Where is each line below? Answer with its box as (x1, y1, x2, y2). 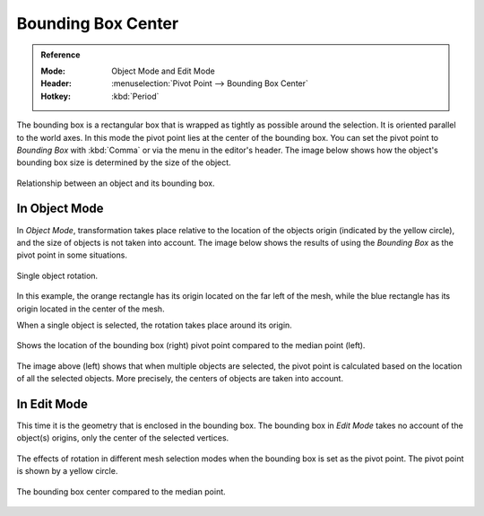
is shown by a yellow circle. (16, 466, 118, 477)
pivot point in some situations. (16, 249, 127, 260)
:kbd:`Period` (111, 91, 160, 101)
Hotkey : (40, 91, 72, 101)
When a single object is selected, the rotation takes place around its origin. (16, 319, 293, 330)
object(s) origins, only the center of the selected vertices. (16, 433, 229, 443)
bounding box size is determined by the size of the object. (16, 157, 232, 168)
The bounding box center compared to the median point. (16, 485, 226, 497)
